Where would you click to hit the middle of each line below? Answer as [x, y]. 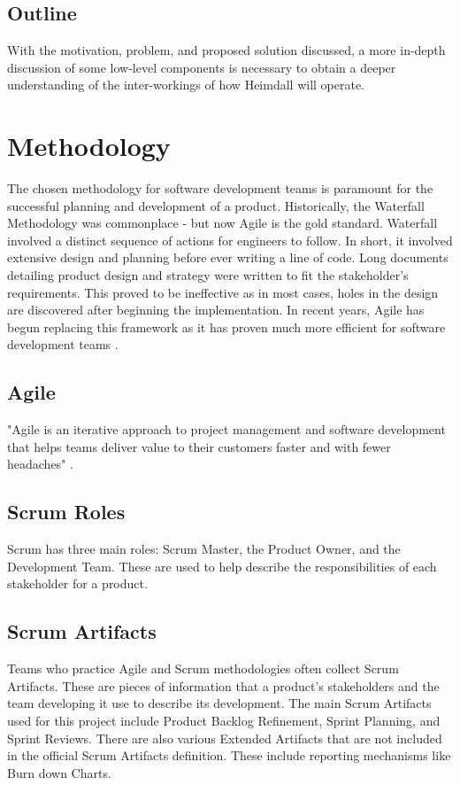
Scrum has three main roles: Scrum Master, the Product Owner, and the [204, 549]
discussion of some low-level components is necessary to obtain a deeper [202, 67]
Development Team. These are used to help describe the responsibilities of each [222, 566]
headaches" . [40, 464]
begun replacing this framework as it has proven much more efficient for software [226, 326]
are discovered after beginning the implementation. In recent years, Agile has [216, 310]
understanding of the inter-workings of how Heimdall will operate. [186, 85]
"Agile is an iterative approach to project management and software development [226, 429]
